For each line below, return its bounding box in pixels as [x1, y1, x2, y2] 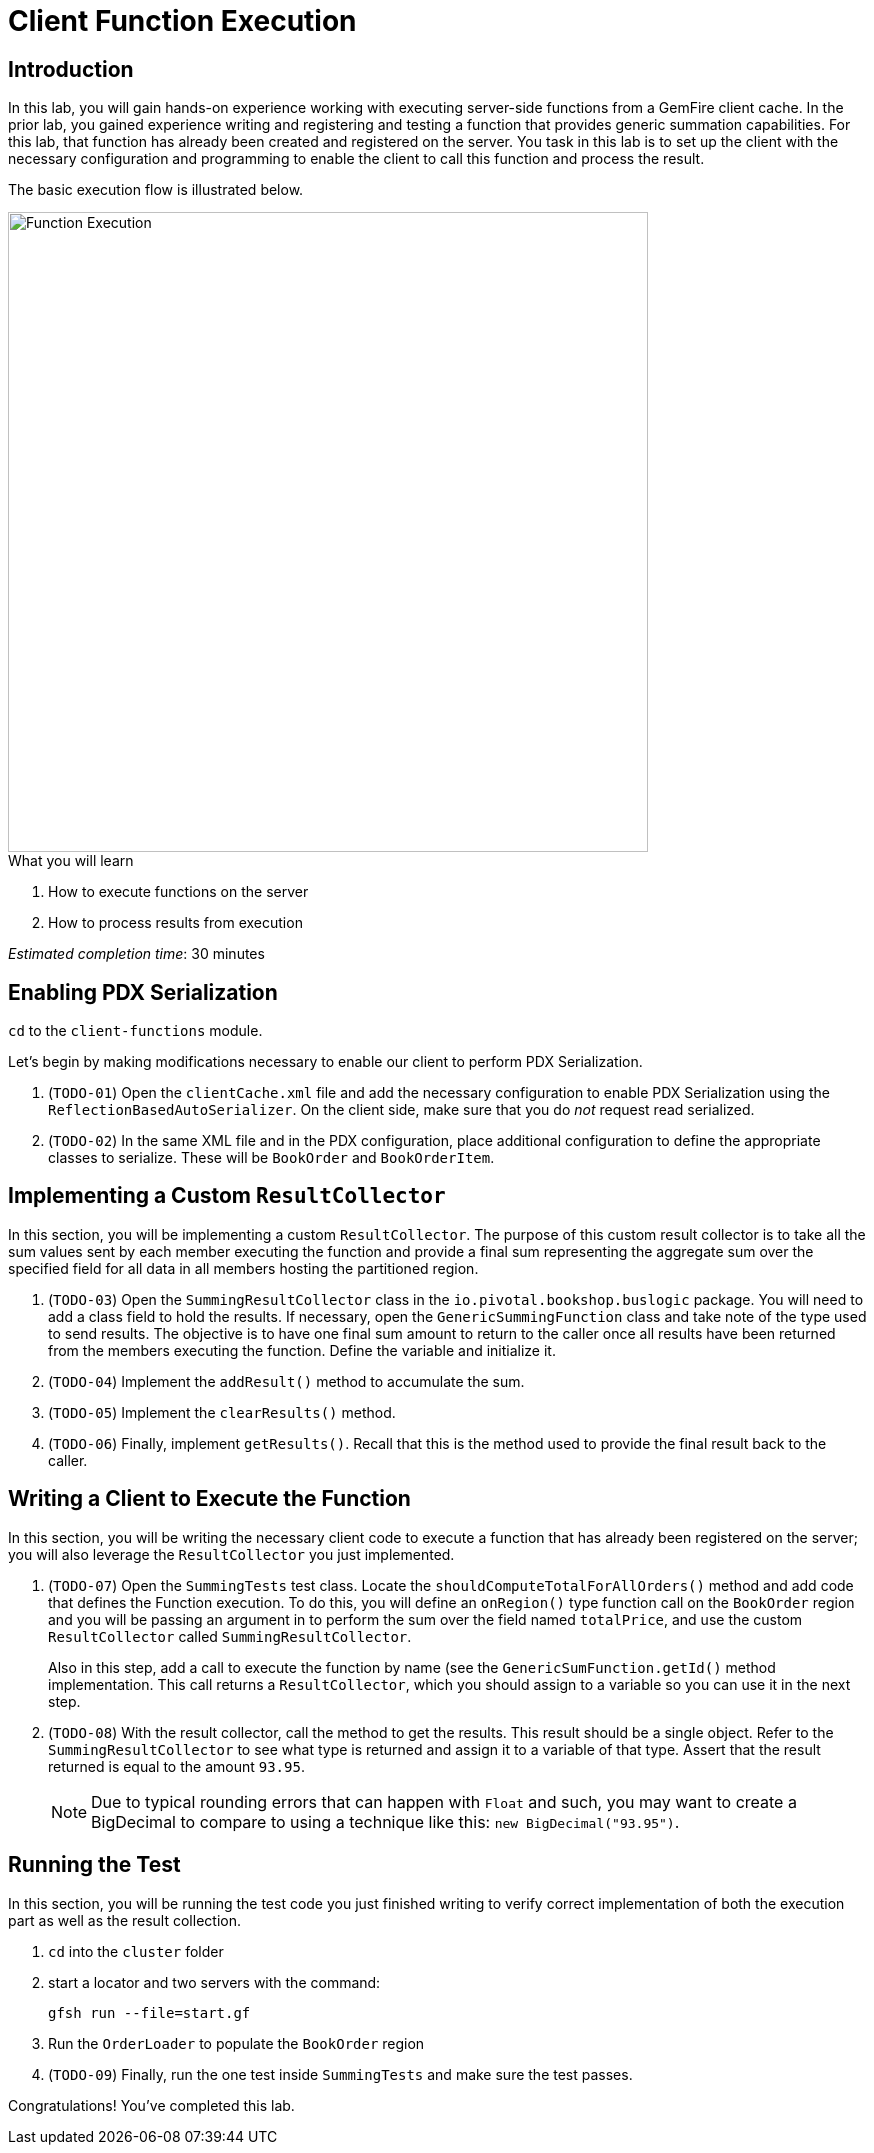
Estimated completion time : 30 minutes [8, 945, 265, 963]
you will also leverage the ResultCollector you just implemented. [8, 1545, 455, 1563]
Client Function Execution [8, 4, 357, 38]
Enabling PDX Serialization [8, 979, 278, 1005]
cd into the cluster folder [48, 1942, 224, 1960]
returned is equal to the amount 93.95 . [48, 1757, 305, 1775]
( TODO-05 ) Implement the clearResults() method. [48, 1403, 396, 1421]
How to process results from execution [48, 914, 303, 932]
